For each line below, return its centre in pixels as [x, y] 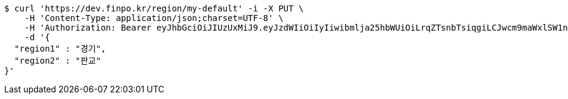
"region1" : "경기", [60, 49]
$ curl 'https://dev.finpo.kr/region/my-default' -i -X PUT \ [154, 8]
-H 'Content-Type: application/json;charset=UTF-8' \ [154, 18]
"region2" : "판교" [58, 61]
